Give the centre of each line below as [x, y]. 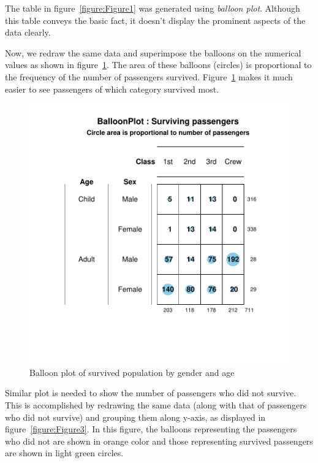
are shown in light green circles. [64, 453]
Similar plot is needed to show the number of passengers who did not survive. [151, 393]
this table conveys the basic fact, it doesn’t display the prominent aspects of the [155, 20]
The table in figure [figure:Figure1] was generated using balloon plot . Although [153, 8]
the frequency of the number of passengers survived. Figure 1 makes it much [149, 76]
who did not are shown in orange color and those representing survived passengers [159, 441]
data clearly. [28, 32]
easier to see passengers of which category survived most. [112, 89]
